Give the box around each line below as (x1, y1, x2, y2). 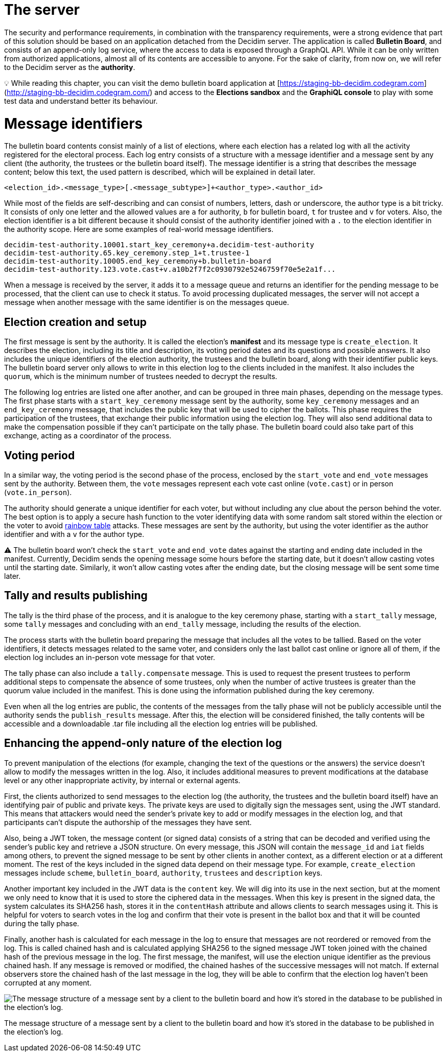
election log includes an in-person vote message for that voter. (4, 652, 216, 662)
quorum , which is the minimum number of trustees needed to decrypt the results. (4, 372, 277, 381)
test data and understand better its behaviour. (4, 96, 158, 105)
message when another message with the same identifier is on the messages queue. (4, 298, 289, 307)
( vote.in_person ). (4, 487, 72, 497)
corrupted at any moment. (4, 978, 92, 987)
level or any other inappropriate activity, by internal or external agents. (4, 776, 241, 785)
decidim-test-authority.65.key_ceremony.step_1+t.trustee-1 (4, 249, 250, 257)
